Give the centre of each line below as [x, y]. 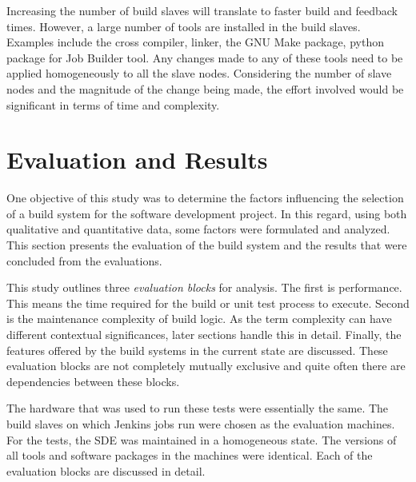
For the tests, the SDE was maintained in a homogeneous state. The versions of [202, 439]
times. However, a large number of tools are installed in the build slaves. [184, 26]
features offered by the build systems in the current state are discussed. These [197, 350]
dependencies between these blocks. [93, 381]
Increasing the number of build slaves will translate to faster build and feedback [202, 10]
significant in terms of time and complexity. [113, 104]
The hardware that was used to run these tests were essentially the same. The [198, 408]
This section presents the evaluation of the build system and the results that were [207, 245]
